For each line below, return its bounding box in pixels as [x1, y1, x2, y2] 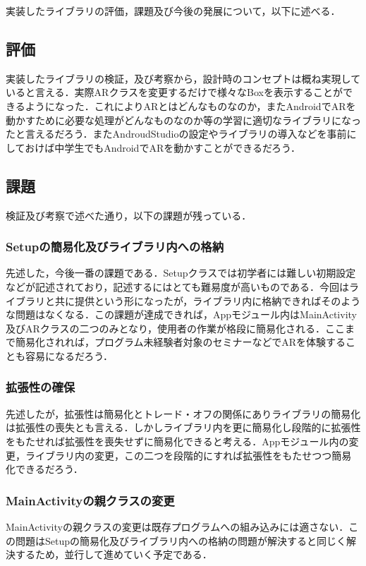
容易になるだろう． [25, 348, 114, 363]
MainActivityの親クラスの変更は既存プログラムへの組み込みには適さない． [6, 519, 349, 534]
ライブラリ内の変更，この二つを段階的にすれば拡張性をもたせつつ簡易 [25, 447, 352, 462]
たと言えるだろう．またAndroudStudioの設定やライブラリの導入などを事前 [6, 126, 347, 141]
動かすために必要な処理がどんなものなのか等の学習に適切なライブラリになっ [6, 112, 361, 127]
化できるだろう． [6, 462, 83, 476]
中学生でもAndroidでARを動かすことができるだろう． [54, 140, 300, 155]
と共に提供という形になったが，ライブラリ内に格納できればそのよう [44, 293, 361, 308]
